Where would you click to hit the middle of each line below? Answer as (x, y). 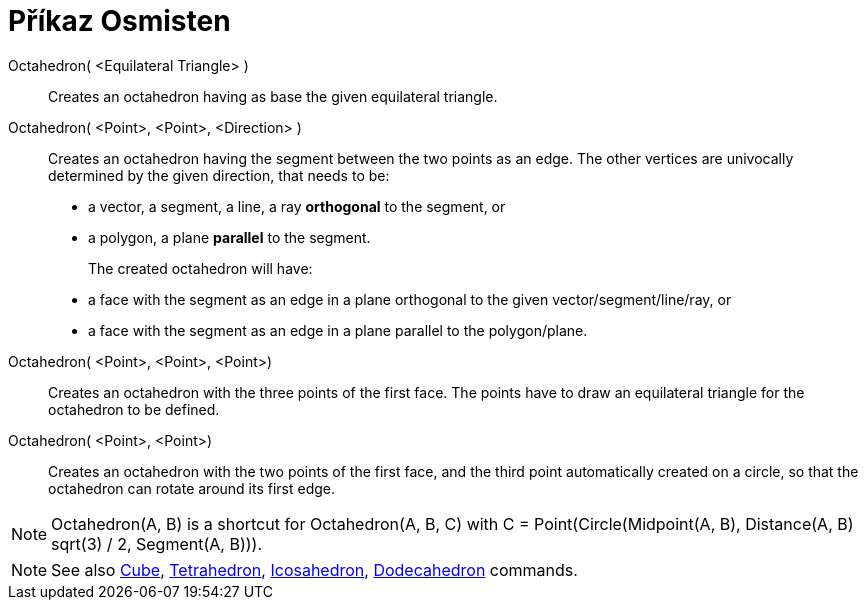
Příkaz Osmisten (119, 21)
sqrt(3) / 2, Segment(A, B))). (157, 543)
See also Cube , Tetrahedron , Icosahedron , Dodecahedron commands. (314, 569)
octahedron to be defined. (134, 409)
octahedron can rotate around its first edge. (192, 488)
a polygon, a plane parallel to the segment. (229, 237)
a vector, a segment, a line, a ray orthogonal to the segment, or (297, 206)
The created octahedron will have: (200, 268)
